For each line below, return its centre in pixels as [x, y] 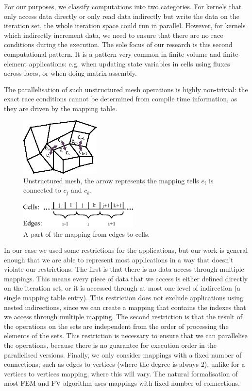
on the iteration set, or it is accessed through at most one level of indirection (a [122, 288]
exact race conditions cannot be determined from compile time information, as [121, 99]
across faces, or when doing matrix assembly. [70, 73]
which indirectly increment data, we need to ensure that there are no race [114, 35]
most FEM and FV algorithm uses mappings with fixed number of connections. [122, 383]
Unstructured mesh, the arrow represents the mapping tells [111, 180]
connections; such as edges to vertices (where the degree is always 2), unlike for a [125, 364]
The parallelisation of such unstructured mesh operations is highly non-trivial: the [126, 89]
